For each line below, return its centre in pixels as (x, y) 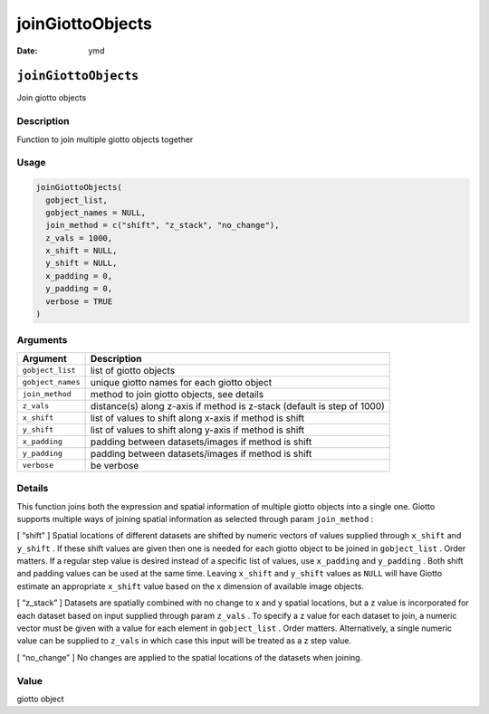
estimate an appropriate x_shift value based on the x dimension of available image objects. (190, 586)
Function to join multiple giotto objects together (105, 139)
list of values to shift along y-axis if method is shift (197, 430)
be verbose (115, 465)
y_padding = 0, (79, 289)
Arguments (42, 340)
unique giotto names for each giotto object (181, 382)
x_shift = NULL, (81, 251)
